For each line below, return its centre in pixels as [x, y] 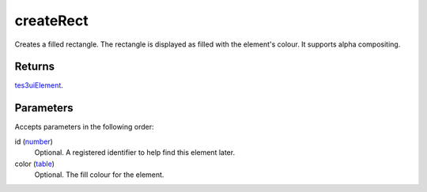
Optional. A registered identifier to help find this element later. [135, 152]
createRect [51, 21]
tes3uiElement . [39, 85]
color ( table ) [35, 164]
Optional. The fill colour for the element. [99, 175]
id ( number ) [34, 141]
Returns [35, 67]
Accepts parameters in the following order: [84, 127]
